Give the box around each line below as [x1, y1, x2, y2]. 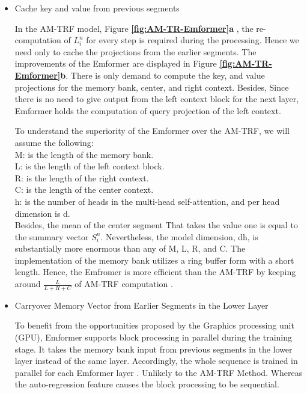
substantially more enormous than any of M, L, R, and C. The [14, 242, 246, 255]
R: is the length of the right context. [14, 171, 149, 184]
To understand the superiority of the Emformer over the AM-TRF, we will [14, 124, 290, 137]
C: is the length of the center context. [14, 183, 154, 196]
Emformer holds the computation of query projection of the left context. [14, 104, 281, 117]
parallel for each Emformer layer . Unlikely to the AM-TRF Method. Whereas [14, 366, 303, 378]
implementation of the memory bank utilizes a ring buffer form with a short [14, 253, 294, 266]
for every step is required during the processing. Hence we [86, 34, 299, 46]
